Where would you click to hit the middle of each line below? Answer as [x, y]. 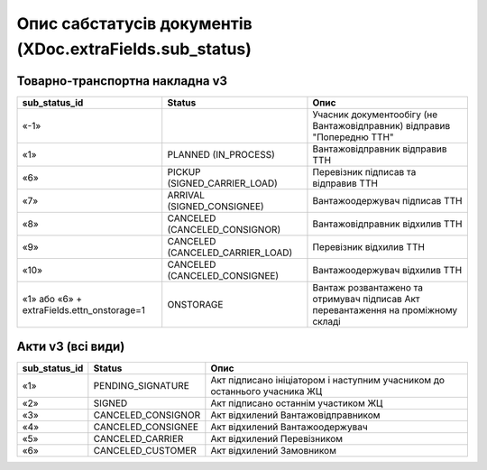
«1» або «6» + [52, 299]
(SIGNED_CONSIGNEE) [216, 206]
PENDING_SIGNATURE [141, 386]
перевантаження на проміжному [385, 309]
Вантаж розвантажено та [368, 287]
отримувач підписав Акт [366, 299]
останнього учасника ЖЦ [266, 392]
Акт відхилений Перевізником [276, 439]
